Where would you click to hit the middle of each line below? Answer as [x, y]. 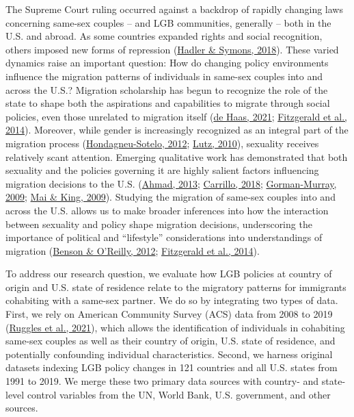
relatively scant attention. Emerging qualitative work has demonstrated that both [177, 156]
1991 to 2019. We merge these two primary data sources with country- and [162, 381]
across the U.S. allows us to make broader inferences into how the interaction [167, 210]
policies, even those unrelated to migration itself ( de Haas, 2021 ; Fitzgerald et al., [176, 116]
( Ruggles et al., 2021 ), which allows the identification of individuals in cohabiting [175, 327]
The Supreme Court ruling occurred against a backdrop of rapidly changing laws [174, 9]
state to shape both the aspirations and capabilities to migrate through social [168, 103]
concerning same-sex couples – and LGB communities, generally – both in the [168, 22]
